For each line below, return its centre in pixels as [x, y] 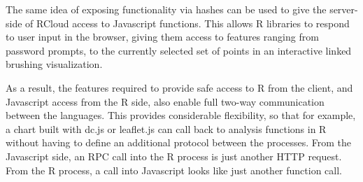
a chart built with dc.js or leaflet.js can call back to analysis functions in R [166, 128]
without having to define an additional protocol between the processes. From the [179, 142]
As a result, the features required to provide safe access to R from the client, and [179, 87]
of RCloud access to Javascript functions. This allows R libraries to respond [187, 23]
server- [344, 9]
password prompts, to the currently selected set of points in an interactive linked [179, 50]
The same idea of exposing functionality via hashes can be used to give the [166, 9]
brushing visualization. [54, 64]
